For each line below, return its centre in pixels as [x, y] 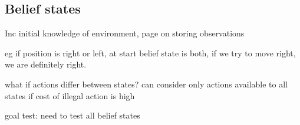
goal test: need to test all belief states [72, 115]
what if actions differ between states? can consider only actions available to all [146, 84]
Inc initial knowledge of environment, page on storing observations [125, 33]
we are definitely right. [46, 64]
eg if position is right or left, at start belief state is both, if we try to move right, [150, 53]
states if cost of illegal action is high [70, 95]
